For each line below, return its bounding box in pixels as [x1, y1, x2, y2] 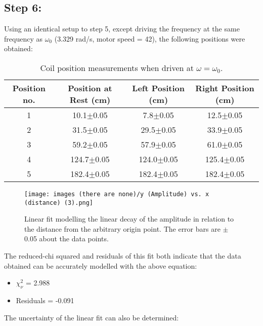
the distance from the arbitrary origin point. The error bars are [24, 223, 221, 234]
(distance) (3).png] [24, 199, 94, 206]
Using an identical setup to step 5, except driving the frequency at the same [4, 23, 240, 34]
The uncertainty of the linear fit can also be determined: [4, 312, 179, 322]
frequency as [4, 33, 42, 44]
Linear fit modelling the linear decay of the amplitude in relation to [24, 213, 234, 224]
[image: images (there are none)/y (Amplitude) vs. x [24, 190, 209, 198]
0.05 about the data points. [24, 233, 109, 244]
